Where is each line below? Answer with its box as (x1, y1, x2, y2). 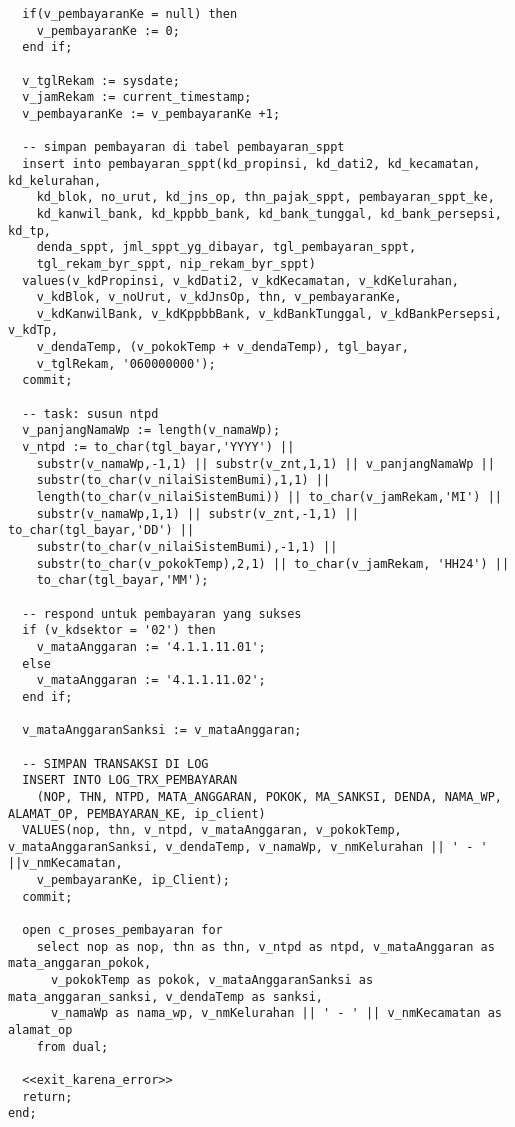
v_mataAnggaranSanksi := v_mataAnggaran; (22, 723, 302, 738)
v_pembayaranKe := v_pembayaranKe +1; (22, 106, 281, 121)
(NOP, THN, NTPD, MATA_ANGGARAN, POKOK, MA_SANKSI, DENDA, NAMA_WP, (36, 789, 502, 804)
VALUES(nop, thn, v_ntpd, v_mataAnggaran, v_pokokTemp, (22, 823, 402, 838)
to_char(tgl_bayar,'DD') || (8, 523, 195, 538)
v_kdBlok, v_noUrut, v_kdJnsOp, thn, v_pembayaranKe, (36, 290, 402, 305)
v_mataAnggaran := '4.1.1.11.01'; (36, 639, 266, 654)
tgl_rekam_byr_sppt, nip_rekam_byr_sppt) (36, 256, 316, 271)
